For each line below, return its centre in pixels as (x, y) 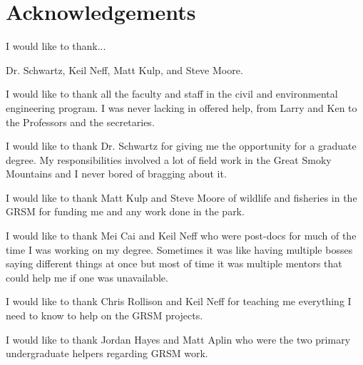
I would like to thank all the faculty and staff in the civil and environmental (172, 94)
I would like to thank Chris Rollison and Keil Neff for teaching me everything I (179, 301)
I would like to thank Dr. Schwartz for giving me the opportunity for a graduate (181, 146)
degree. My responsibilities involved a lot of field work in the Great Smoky (169, 159)
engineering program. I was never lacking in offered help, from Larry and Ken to (181, 107)
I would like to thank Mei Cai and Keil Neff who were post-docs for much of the (181, 236)
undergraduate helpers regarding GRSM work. (107, 353)
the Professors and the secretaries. (80, 122)
